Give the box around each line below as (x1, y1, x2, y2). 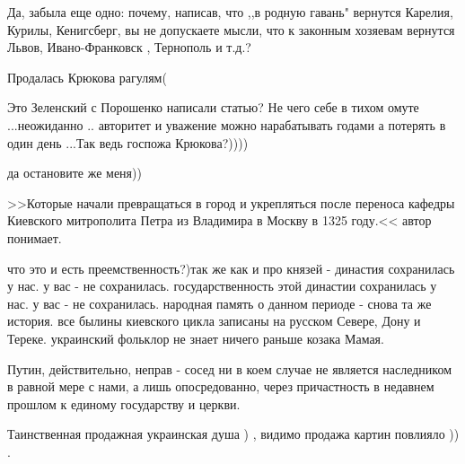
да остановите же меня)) (7, 163, 142, 182)
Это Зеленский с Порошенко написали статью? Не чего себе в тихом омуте (7, 98, 419, 117)
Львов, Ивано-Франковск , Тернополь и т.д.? (7, 38, 251, 57)
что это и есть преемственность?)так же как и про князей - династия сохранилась (7, 258, 455, 277)
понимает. (7, 228, 62, 247)
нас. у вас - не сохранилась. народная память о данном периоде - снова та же (7, 293, 432, 312)
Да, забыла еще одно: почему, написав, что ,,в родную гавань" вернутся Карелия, (7, 3, 453, 21)
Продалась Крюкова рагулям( (7, 67, 167, 86)
